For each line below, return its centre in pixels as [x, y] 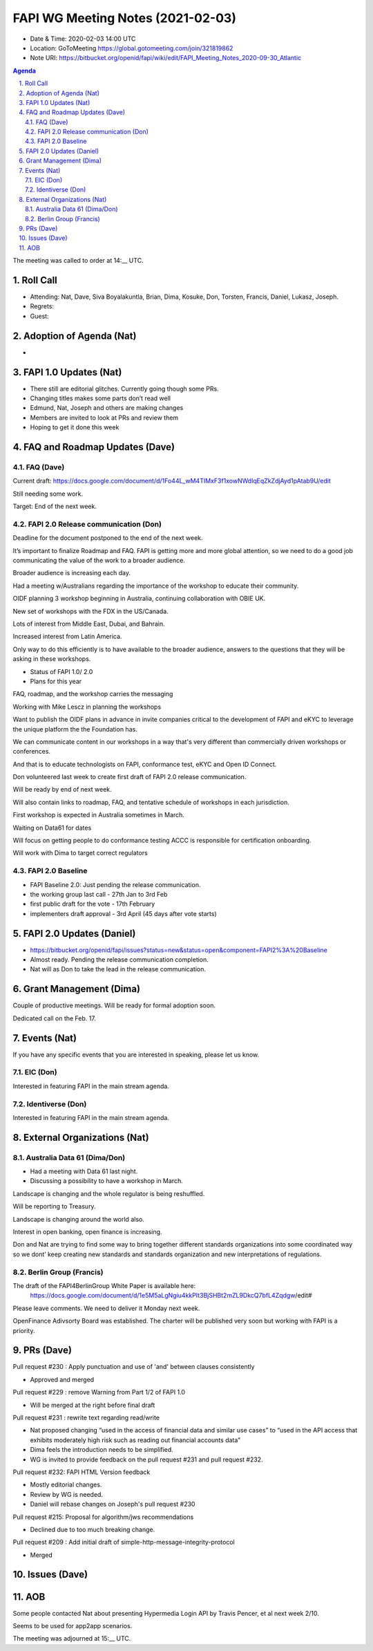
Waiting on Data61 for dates [52, 828]
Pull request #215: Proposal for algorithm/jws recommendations [103, 1517]
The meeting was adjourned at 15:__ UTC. [72, 1639]
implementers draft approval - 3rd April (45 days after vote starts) [123, 913]
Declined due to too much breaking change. [93, 1529]
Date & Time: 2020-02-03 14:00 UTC [83, 39]
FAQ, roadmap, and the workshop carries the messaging [93, 694]
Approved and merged [62, 1379]
